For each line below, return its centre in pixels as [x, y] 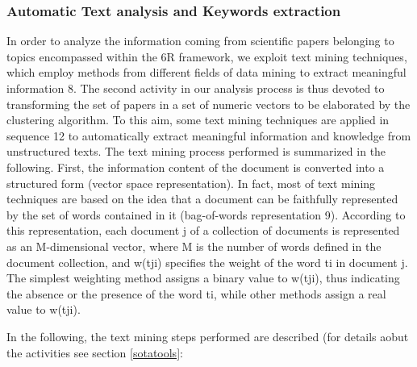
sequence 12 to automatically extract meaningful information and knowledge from [209, 135]
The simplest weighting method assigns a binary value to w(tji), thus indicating [203, 278]
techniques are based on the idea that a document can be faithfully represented [202, 199]
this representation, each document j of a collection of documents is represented [203, 230]
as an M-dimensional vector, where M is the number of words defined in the [194, 246]
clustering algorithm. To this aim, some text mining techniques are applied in [198, 120]
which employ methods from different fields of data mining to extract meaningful [206, 72]
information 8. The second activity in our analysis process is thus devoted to [196, 88]
